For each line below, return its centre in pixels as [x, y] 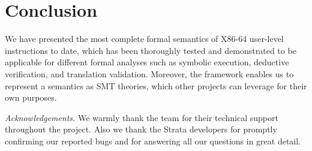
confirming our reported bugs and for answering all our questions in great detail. [153, 141]
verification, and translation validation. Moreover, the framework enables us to [149, 73]
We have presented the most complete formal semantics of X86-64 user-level [144, 39]
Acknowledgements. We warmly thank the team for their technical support [142, 117]
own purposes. [31, 97]
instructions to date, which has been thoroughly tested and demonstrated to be [151, 50]
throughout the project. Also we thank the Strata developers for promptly [141, 129]
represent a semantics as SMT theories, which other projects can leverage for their [156, 85]
